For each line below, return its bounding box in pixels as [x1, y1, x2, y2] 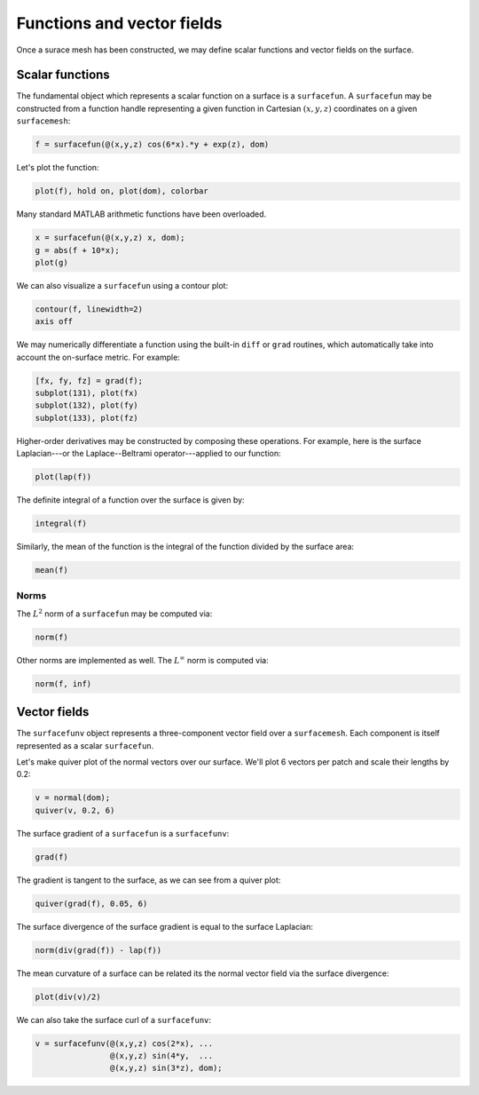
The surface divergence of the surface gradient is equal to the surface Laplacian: [16, 921, 314, 932]
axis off [35, 316, 74, 327]
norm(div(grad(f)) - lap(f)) [35, 945, 162, 955]
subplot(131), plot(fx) [35, 388, 139, 399]
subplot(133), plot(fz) [35, 413, 139, 423]
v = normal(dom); [35, 793, 111, 803]
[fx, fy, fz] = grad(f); [35, 376, 144, 385]
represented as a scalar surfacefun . [16, 740, 154, 750]
